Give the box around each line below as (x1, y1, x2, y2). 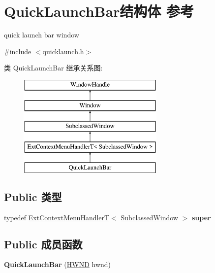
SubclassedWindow (121, 212, 178, 222)
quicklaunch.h (42, 46, 84, 56)
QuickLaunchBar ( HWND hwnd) (4, 259, 111, 270)
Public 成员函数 (4, 236, 83, 251)
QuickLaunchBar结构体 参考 (4, 1, 194, 21)
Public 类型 (4, 189, 62, 204)
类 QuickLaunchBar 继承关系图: (4, 63, 103, 73)
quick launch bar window (4, 30, 79, 40)
